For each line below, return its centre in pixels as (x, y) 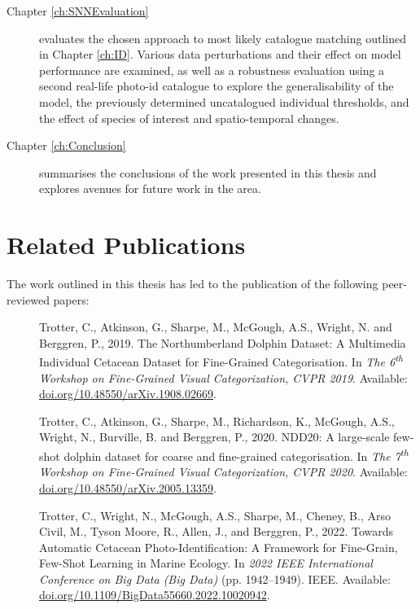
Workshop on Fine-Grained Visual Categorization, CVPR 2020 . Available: (223, 472)
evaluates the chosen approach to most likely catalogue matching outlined (223, 38)
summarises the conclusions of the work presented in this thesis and (208, 172)
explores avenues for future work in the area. (150, 188)
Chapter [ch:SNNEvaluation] (78, 11)
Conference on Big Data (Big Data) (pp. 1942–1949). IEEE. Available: (215, 578)
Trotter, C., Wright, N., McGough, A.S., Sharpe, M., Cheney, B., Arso (215, 515)
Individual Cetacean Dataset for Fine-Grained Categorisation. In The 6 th (221, 361)
